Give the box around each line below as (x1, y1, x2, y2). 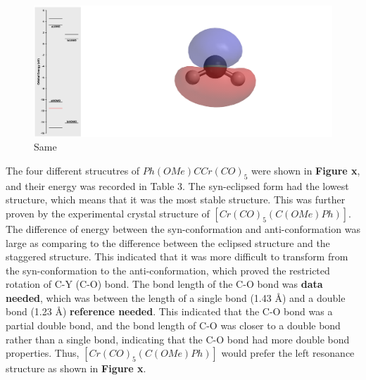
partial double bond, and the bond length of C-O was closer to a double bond (6, 318, 341, 333)
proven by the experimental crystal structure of (6, 205, 210, 220)
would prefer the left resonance (221, 346, 355, 360)
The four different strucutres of (6, 163, 140, 177)
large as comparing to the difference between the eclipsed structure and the (6, 235, 330, 250)
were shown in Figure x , (251, 163, 360, 177)
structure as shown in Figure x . (6, 361, 146, 376)
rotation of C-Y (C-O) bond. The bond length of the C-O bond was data (6, 277, 323, 291)
